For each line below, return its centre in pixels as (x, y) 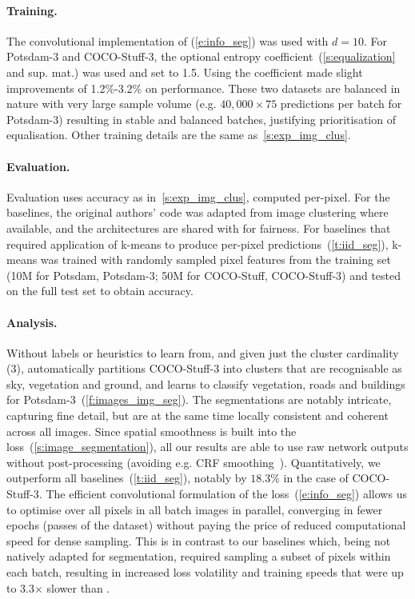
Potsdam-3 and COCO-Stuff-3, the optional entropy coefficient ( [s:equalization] (201, 56)
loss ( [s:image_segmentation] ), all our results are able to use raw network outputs (207, 447)
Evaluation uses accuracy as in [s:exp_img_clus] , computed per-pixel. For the (198, 196)
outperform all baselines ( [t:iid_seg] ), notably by (127, 478)
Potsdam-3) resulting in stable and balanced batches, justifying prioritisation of (201, 119)
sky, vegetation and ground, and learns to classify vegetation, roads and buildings (206, 383)
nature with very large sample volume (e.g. (112, 104)
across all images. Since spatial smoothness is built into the (152, 431)
